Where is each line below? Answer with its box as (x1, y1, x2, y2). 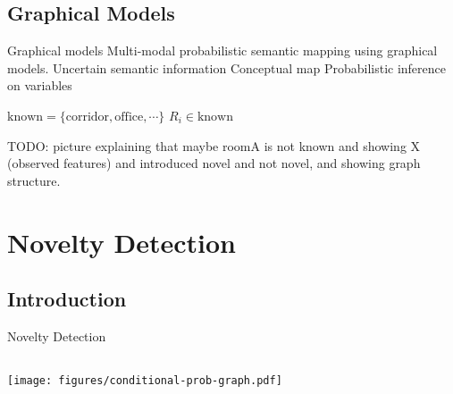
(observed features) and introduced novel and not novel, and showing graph (7, 154, 421, 172)
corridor (65, 110, 110, 123)
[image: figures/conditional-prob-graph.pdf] (7, 373, 282, 387)
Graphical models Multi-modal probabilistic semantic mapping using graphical (7, 41, 438, 60)
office (114, 110, 144, 123)
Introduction (7, 285, 127, 313)
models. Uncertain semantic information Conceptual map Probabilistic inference (7, 58, 446, 77)
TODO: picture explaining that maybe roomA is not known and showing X (7, 136, 421, 155)
